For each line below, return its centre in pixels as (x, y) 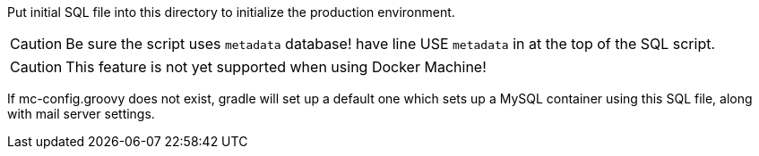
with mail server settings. (81, 114)
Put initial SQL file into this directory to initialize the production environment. (231, 12)
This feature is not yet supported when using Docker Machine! (276, 67)
